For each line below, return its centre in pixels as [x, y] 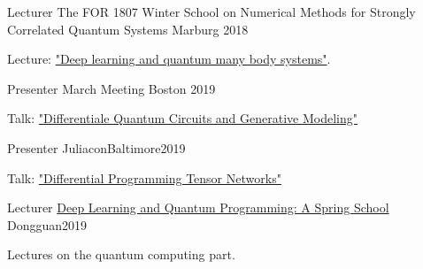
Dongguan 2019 [47, 224]
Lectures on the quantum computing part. [121, 254]
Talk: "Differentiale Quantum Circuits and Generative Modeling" [183, 118]
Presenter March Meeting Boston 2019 [112, 88]
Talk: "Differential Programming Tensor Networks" [144, 177]
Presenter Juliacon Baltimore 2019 [96, 147]
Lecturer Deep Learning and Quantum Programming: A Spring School [198, 208]
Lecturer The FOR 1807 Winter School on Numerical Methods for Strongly [211, 12]
